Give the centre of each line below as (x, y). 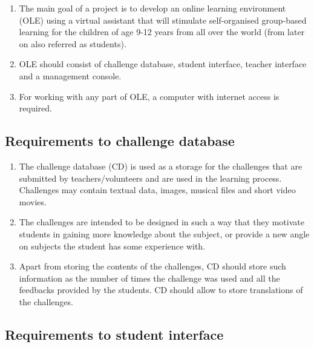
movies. (33, 201)
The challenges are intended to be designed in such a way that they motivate (162, 222)
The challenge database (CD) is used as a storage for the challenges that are (161, 166)
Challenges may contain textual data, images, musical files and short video (157, 190)
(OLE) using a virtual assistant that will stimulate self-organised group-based (163, 20)
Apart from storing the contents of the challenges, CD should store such (152, 266)
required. (35, 108)
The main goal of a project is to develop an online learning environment (152, 8)
